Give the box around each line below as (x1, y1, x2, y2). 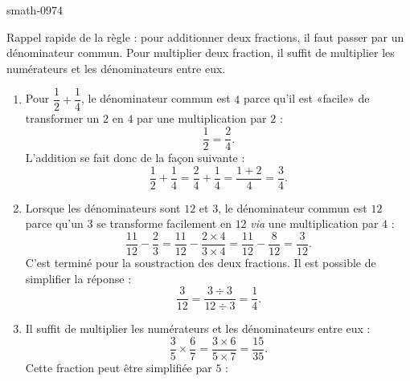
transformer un (25, 110, 100, 127)
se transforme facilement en (96, 215, 232, 232)
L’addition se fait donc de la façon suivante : (25, 149, 245, 166)
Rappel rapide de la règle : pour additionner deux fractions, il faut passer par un (6, 28, 404, 45)
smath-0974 (6, 2, 64, 18)
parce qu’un (25, 215, 84, 232)
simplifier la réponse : (25, 270, 132, 286)
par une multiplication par (137, 110, 267, 127)
